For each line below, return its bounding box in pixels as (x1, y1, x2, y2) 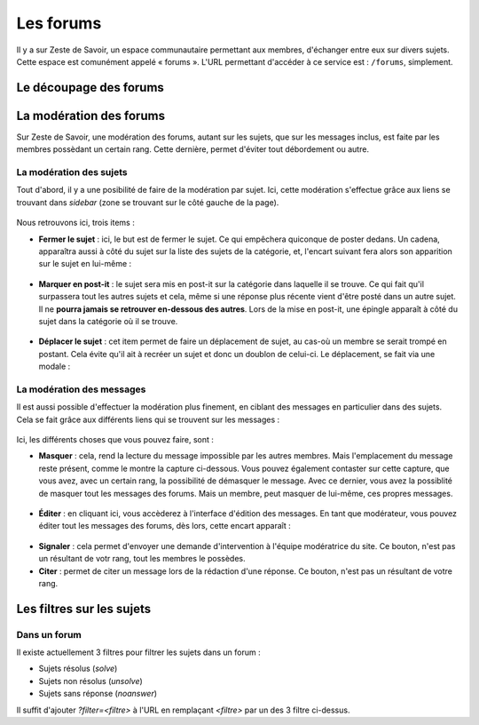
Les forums (16, 13, 102, 33)
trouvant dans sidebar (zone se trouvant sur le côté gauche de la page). (16, 196, 279, 208)
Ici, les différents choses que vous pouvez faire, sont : (16, 434, 215, 444)
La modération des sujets (16, 166, 128, 179)
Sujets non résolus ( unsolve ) (38, 675, 144, 686)
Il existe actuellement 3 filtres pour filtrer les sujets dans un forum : (16, 647, 261, 657)
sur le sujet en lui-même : (38, 259, 132, 269)
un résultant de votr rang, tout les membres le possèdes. (38, 554, 246, 564)
